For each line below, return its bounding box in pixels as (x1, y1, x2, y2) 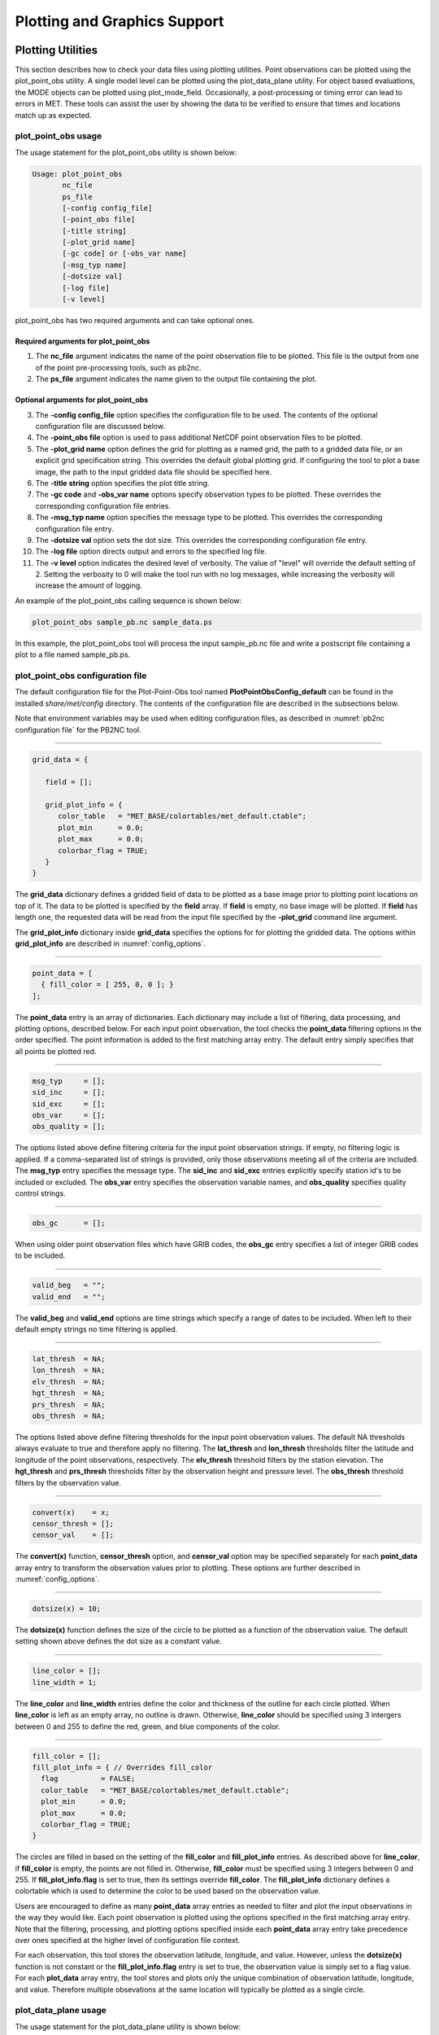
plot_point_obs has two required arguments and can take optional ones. (15, 316, 255, 326)
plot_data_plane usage (15, 2005, 107, 2016)
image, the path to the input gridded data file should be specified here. (35, 466, 272, 476)
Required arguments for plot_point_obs (15, 336, 150, 346)
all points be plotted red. (15, 1046, 97, 1056)
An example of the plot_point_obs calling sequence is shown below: (15, 595, 242, 606)
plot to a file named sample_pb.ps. (15, 650, 131, 659)
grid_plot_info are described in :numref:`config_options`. (15, 939, 206, 948)
